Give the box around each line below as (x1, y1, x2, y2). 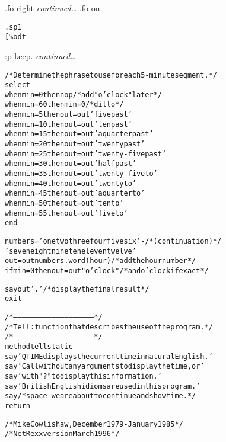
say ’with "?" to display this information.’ (5, 371, 162, 380)
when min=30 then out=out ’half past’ (5, 159, 136, 168)
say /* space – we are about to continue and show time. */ (5, 392, 196, 401)
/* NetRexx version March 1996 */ (5, 430, 120, 438)
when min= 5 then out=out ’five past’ (5, 110, 132, 119)
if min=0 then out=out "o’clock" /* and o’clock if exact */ (5, 266, 209, 275)
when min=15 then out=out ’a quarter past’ (5, 130, 154, 139)
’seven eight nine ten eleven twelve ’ (5, 246, 136, 255)
